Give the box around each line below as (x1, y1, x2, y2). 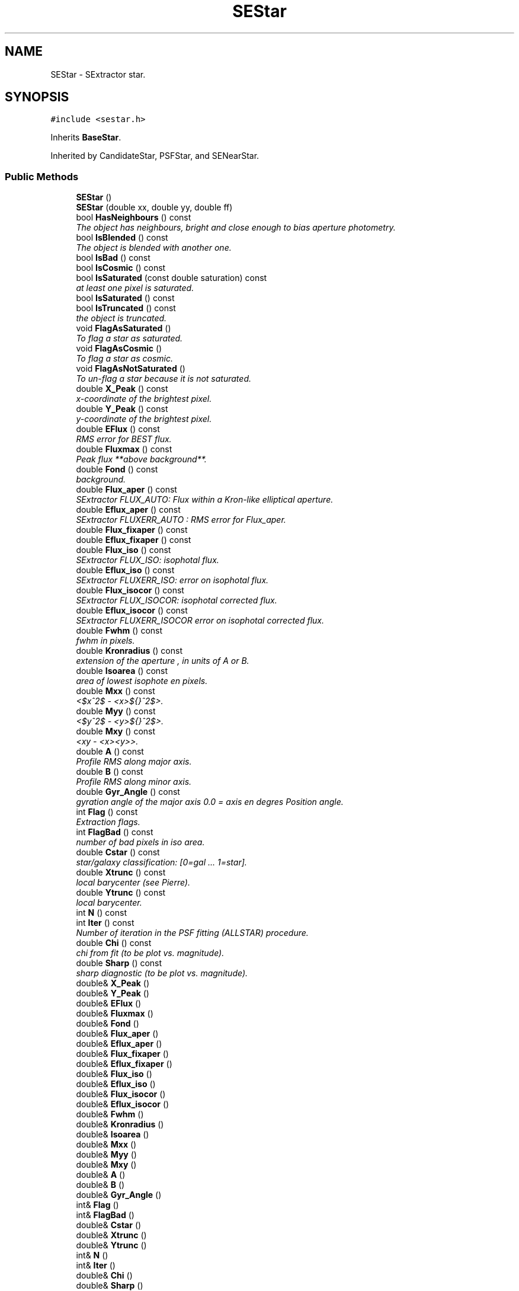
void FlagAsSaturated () (76, 323, 171, 334)
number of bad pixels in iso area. (76, 837, 205, 848)
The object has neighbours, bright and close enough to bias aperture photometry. (76, 222, 396, 233)
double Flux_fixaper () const (76, 525, 188, 535)
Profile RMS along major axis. (76, 756, 192, 767)
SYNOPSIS (5, 90, 69, 105)
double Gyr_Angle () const (76, 787, 180, 797)
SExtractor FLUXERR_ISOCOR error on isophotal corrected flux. (76, 615, 325, 626)
